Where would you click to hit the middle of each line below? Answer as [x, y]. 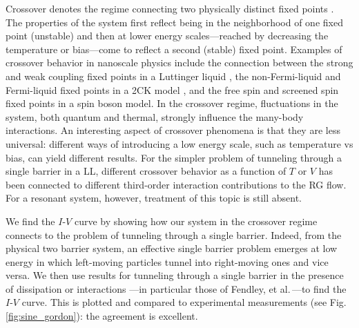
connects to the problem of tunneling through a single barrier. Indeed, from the [174, 234]
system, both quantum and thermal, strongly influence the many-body [155, 116]
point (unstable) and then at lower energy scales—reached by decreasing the [167, 36]
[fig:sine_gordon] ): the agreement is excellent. [102, 316]
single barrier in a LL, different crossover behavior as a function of [146, 171]
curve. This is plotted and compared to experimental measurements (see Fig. [184, 302]
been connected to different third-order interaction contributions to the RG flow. [176, 184]
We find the [30, 221]
